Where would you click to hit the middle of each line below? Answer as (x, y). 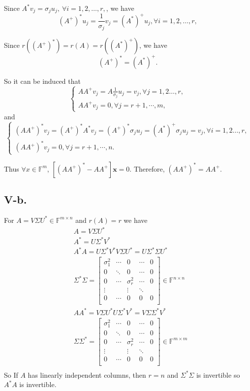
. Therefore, (147, 168)
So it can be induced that (42, 81)
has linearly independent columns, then (87, 374)
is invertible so (218, 374)
